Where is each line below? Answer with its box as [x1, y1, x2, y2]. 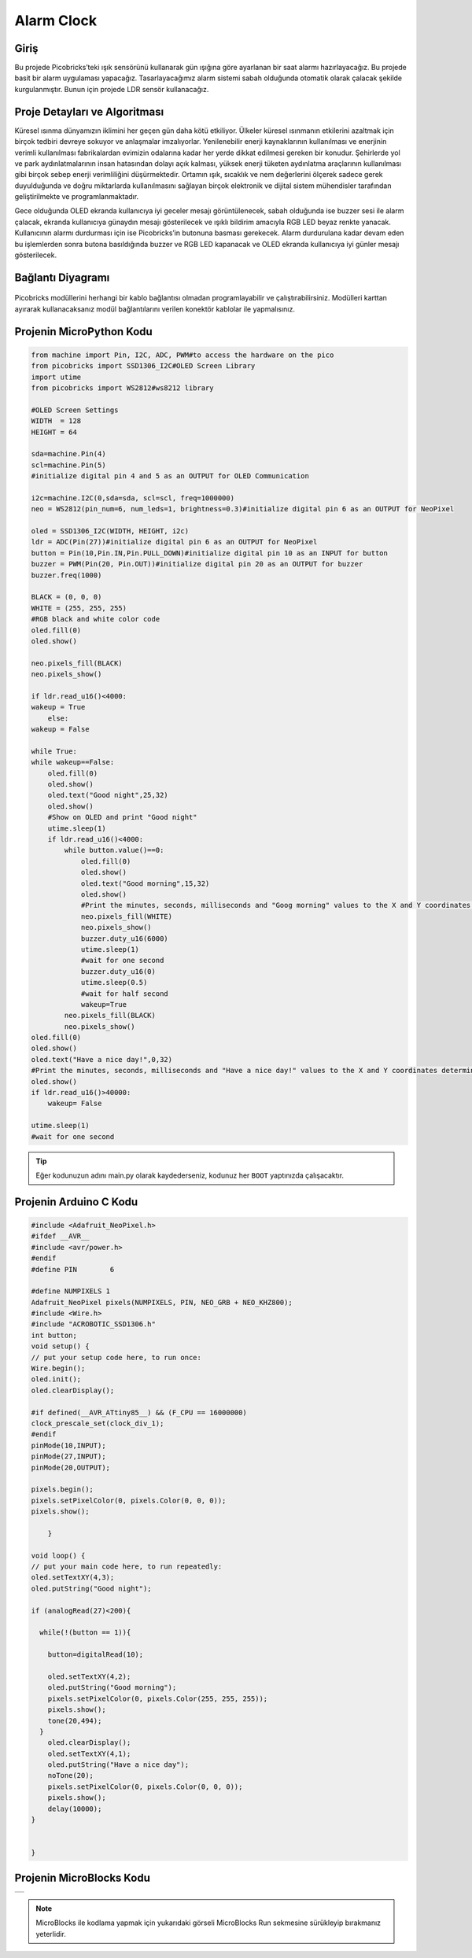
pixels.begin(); [31, 1485, 94, 1494]
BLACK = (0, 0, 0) [31, 592, 102, 602]
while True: [31, 747, 78, 755]
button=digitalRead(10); [47, 1650, 144, 1659]
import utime [31, 372, 82, 382]
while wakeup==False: [31, 758, 115, 767]
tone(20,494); [47, 1716, 102, 1725]
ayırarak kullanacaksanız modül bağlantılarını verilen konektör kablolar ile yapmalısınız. [14, 304, 295, 314]
